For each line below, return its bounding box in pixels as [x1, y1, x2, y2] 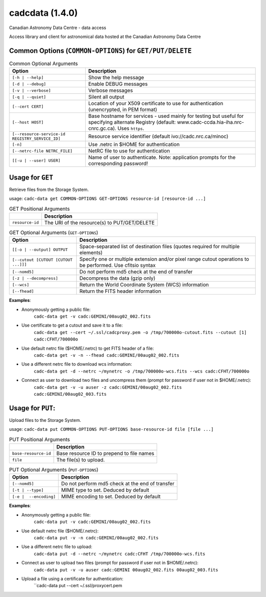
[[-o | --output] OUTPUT [12, 247, 68, 252]
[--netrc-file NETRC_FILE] [12, 148, 73, 153]
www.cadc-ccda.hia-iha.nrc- [177, 119, 244, 126]
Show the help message [88, 74, 144, 81]
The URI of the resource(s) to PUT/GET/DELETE [44, 219, 155, 226]
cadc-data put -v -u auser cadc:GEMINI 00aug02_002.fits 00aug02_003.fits [33, 567, 219, 572]
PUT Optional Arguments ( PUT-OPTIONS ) [9, 466, 99, 473]
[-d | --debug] [12, 81, 46, 86]
